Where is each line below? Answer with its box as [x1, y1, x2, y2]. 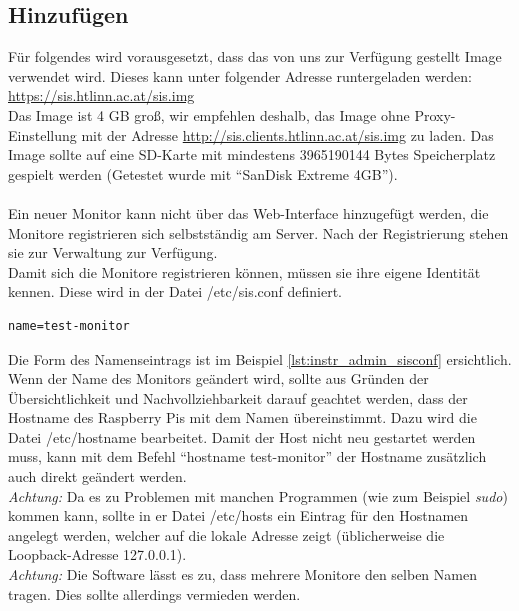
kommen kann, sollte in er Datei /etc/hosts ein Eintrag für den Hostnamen [8, 505, 469, 526]
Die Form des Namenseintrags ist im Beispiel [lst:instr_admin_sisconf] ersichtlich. [8, 348, 512, 369]
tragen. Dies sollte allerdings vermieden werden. [8, 583, 301, 604]
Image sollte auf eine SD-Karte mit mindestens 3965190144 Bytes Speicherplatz [8, 144, 496, 165]
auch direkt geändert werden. [8, 466, 187, 487]
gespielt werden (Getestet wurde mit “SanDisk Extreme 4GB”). [8, 163, 398, 184]
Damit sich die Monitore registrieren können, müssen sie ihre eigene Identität [8, 261, 481, 282]
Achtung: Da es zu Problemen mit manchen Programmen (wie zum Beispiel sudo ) [8, 485, 508, 506]
